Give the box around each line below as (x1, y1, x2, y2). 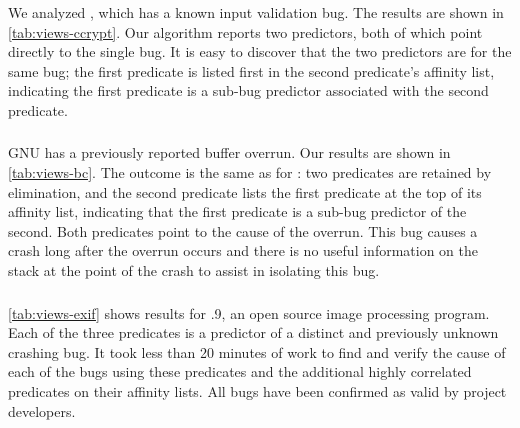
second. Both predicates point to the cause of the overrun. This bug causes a (8, 220, 478, 241)
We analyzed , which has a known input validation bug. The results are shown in (8, 2, 504, 22)
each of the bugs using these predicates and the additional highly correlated (8, 361, 472, 382)
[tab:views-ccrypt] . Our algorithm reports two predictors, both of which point (8, 21, 483, 42)
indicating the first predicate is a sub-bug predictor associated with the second (8, 80, 489, 101)
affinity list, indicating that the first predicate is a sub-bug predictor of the (8, 201, 467, 222)
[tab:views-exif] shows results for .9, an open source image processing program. (8, 302, 490, 323)
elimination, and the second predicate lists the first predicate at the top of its (8, 181, 482, 202)
